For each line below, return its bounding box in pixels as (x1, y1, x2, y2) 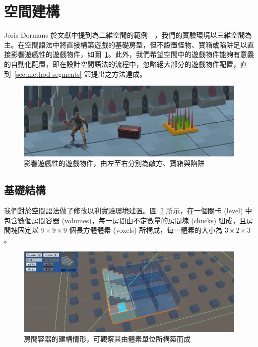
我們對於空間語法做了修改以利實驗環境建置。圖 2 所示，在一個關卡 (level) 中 (4, 205, 253, 215)
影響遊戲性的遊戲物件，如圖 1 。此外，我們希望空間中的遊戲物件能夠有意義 (10, 49, 254, 59)
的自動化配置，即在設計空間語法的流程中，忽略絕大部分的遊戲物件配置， (4, 58, 240, 69)
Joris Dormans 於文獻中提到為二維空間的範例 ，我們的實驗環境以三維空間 (4, 30, 245, 40)
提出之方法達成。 (91, 68, 147, 79)
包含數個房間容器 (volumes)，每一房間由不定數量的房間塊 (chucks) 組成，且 (4, 215, 247, 225)
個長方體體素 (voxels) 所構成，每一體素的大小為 (69, 225, 223, 235)
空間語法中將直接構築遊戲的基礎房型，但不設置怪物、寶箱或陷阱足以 (24, 39, 247, 50)
